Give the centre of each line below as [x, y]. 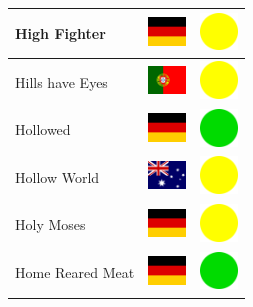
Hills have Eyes [61, 81]
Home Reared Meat [75, 272]
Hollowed [43, 129]
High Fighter [60, 32]
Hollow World [57, 176]
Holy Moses [50, 224]
